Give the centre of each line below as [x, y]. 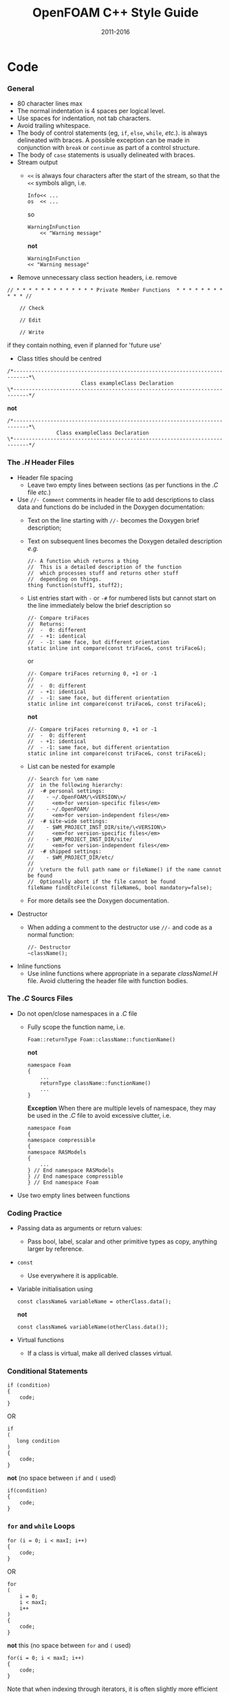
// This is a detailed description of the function [105, 567]
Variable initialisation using [55, 1289]
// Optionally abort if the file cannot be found [101, 882]
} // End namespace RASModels [71, 1170]
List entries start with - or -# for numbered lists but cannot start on [122, 598]
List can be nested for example [71, 766]
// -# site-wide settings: [67, 821]
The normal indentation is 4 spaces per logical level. [91, 111]
